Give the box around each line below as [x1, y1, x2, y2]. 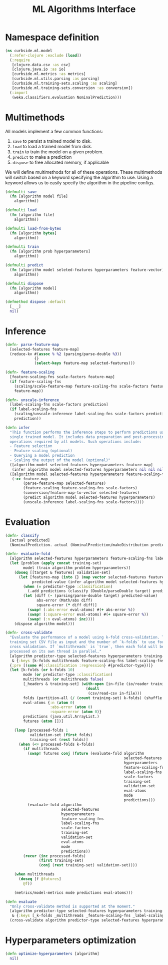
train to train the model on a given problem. [12, 149, 104, 155]
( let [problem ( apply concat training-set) [9, 561, 101, 566]
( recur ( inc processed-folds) [23, 853, 86, 858]
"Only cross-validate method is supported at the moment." [9, 904, 135, 909]
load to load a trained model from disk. [12, 143, 92, 149]
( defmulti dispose [5, 281, 43, 286]
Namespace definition [5, 32, 99, 43]
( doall [85, 686, 99, 691]
